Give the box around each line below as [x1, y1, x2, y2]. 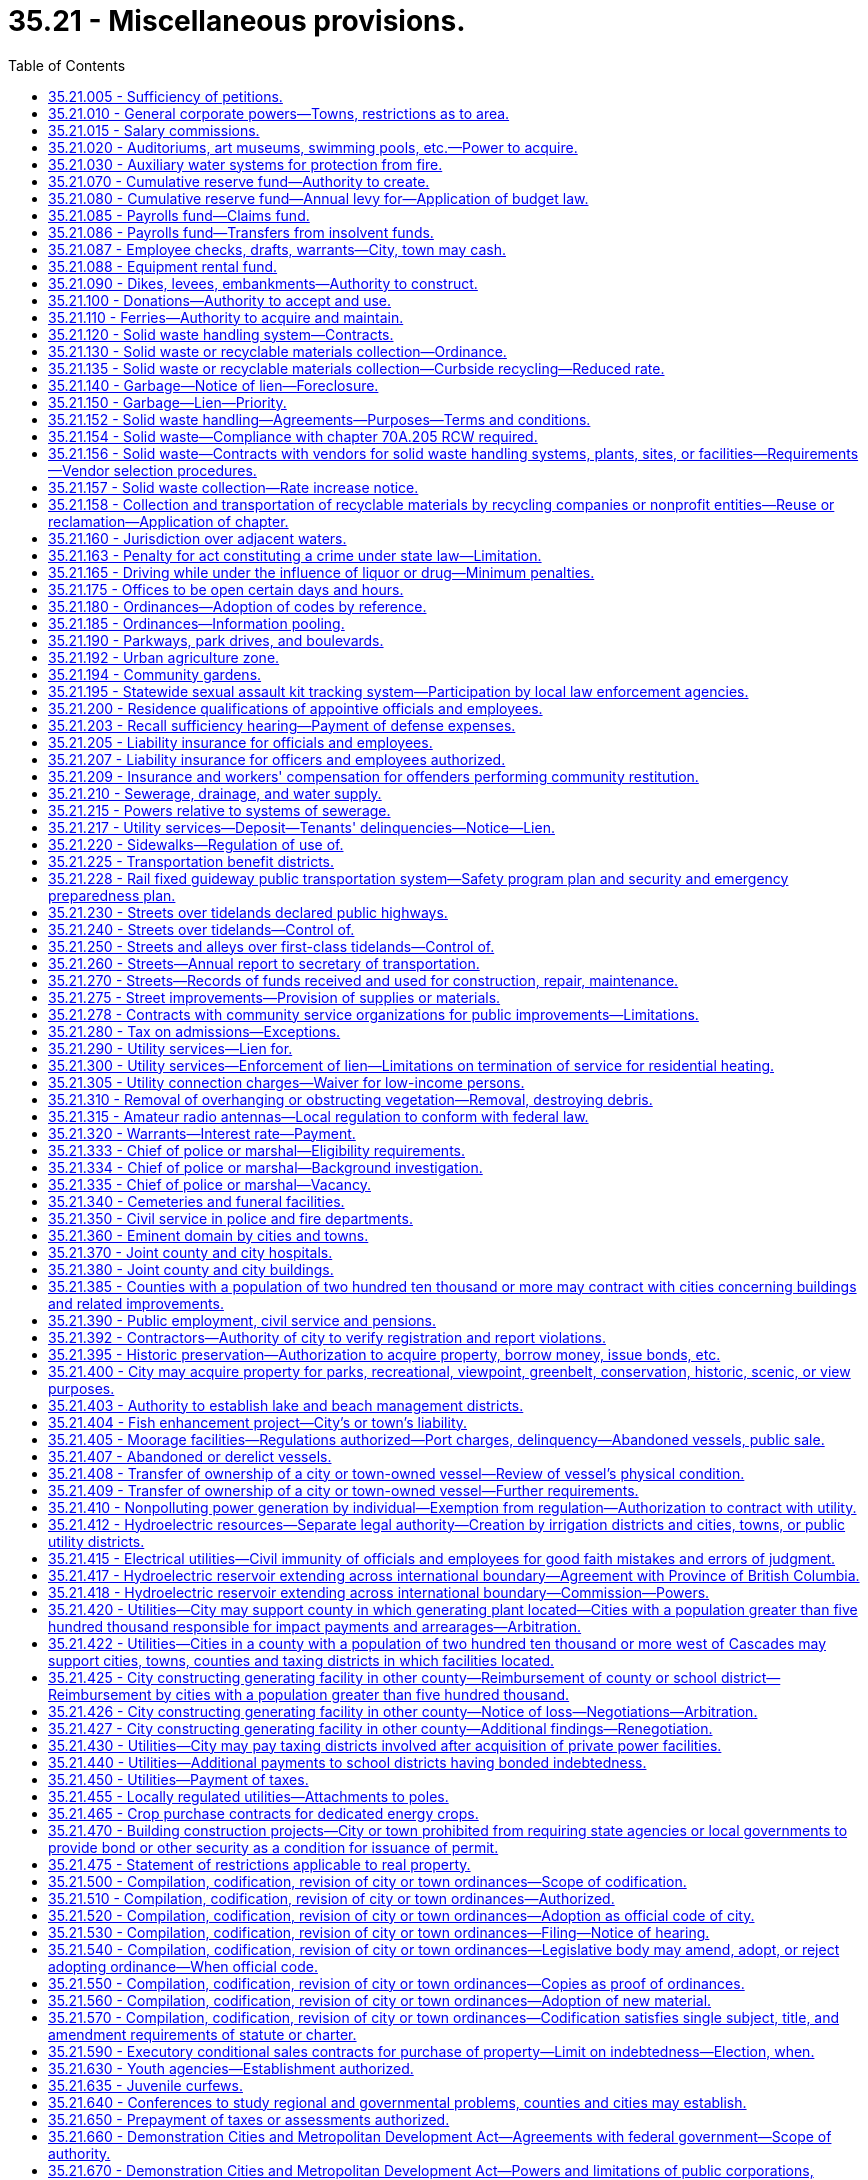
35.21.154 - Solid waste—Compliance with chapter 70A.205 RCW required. [48, 427, 538, 445]
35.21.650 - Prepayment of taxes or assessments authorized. [48, 2110, 450, 2128]
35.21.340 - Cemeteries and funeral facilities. [48, 1192, 345, 1210]
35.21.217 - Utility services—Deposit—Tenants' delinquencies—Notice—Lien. [48, 818, 555, 836]
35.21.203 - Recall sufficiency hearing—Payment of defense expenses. [48, 716, 516, 734]
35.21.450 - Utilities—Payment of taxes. [48, 1770, 309, 1788]
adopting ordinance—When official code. [48, 1957, 318, 1975]
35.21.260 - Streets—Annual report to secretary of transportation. [48, 954, 480, 972]
